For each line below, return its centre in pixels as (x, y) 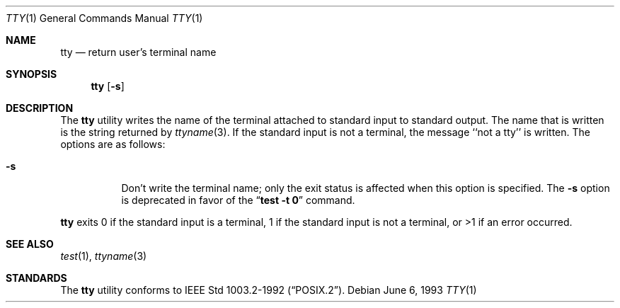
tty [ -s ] (108, 86)
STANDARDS (36, 278)
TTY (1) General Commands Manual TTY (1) (104, 18)
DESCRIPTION (40, 108)
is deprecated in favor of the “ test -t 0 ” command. (238, 200)
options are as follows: (113, 144)
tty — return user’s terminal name (138, 52)
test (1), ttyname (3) (104, 256)
